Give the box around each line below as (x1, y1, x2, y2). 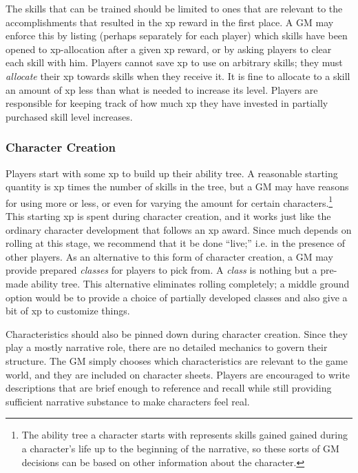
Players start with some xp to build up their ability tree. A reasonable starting (6, 165, 338, 180)
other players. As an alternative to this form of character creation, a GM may (6, 249, 333, 263)
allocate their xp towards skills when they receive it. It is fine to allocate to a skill (6, 68, 350, 83)
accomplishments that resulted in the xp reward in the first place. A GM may (6, 14, 334, 29)
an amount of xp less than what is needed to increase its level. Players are (6, 82, 318, 97)
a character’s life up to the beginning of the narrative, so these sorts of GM (21, 441, 339, 455)
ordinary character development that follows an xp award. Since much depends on (6, 222, 352, 236)
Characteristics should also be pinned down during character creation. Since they (6, 326, 348, 341)
